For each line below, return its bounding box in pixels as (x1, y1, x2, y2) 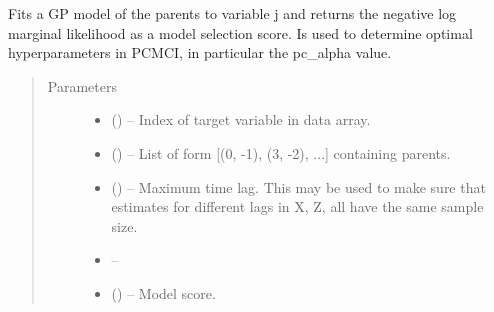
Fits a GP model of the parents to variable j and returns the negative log (8, 3, 457, 23)
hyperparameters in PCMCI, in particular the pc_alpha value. (8, 42, 392, 63)
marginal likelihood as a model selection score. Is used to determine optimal (8, 22, 473, 43)
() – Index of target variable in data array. (111, 109, 371, 130)
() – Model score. (111, 282, 216, 303)
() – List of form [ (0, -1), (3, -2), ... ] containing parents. (111, 142, 451, 163)
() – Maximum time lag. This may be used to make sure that (111, 176, 486, 197)
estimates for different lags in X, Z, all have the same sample (111, 196, 484, 217)
